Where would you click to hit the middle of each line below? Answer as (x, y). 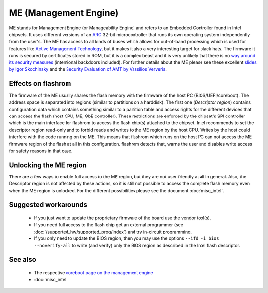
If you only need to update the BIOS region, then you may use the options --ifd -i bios (127, 238)
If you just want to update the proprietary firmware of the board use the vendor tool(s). (123, 218)
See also (23, 260)
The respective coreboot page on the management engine (94, 272)
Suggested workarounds (48, 205)
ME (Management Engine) (64, 13)
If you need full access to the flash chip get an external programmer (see (109, 225)
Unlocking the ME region (48, 165)
